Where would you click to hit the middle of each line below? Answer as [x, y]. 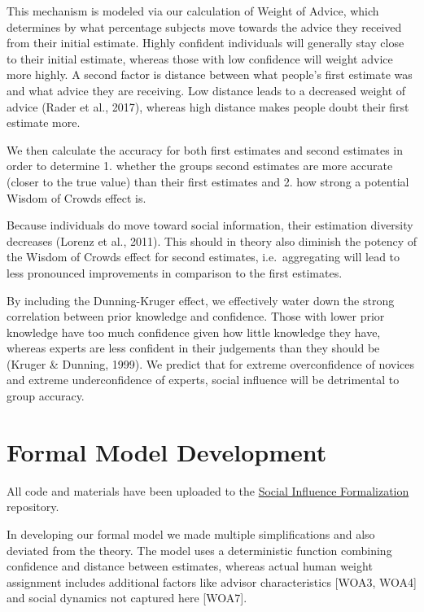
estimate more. [44, 122]
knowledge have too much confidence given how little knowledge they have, [194, 332]
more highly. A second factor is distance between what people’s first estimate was [210, 74]
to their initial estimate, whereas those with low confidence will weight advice [200, 58]
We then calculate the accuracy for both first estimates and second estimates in [205, 149]
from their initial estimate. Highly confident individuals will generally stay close [205, 43]
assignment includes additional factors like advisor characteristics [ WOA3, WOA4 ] [212, 581]
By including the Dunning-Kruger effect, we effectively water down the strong [201, 300]
